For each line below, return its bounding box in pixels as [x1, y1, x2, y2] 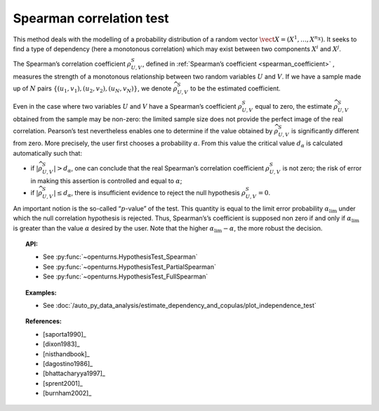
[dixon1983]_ [43, 340, 80, 349]
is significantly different [291, 126, 359, 135]
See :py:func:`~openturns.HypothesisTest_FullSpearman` [43, 272, 208, 281]
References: [25, 317, 62, 325]
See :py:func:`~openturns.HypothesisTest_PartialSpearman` [43, 262, 217, 271]
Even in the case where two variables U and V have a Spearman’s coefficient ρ [13, 102, 242, 110]
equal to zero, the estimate [255, 102, 333, 110]
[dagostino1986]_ [43, 359, 93, 368]
